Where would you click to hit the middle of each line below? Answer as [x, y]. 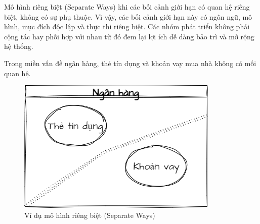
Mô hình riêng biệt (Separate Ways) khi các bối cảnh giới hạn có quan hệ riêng [127, 7]
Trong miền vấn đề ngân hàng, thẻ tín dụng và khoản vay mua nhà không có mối [130, 63]
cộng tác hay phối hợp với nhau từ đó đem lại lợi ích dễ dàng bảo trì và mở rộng [129, 36]
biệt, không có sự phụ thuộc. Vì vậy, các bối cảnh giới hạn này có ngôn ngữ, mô [128, 16]
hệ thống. [19, 46]
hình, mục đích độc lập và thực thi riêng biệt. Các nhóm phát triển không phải [127, 26]
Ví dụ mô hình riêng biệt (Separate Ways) [90, 215]
